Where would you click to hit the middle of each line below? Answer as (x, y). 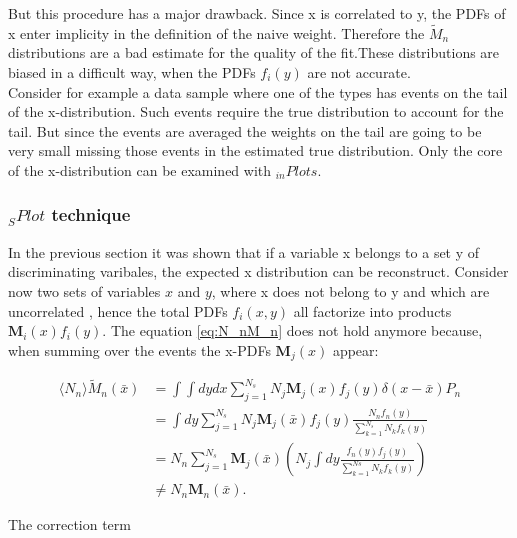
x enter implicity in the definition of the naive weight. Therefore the (216, 32)
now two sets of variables (84, 290)
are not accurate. (359, 72)
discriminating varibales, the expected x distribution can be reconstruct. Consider (258, 271)
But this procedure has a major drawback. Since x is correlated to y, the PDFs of (257, 13)
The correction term (69, 524)
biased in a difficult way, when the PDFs (132, 72)
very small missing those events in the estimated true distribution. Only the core (255, 150)
